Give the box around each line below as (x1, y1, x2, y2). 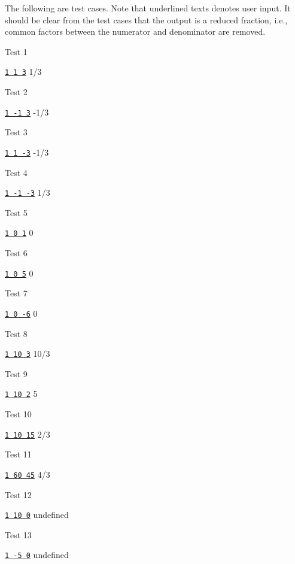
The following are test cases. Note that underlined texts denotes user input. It (5, 2, 291, 14)
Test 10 (5, 408, 32, 420)
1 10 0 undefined (5, 508, 69, 521)
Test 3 (5, 126, 28, 138)
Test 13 (5, 528, 32, 541)
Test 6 (5, 247, 28, 259)
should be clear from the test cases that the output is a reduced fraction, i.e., (5, 13, 288, 26)
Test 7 (5, 287, 28, 299)
